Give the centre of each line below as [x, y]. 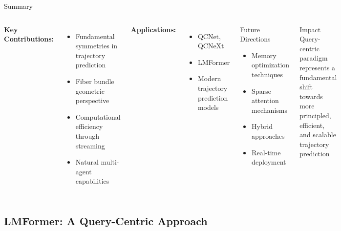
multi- [110, 162]
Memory [264, 55]
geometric [90, 91]
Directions [255, 39]
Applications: [153, 29]
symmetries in [96, 46]
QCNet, [209, 36]
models [208, 107]
